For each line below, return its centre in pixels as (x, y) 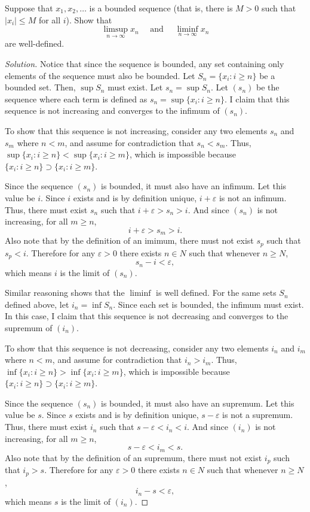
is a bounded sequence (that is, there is (161, 8)
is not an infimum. (253, 197)
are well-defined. (35, 43)
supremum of (29, 327)
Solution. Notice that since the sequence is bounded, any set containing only (145, 63)
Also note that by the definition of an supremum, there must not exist (133, 457)
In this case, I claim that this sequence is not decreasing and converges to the (147, 316)
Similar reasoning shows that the (65, 293)
